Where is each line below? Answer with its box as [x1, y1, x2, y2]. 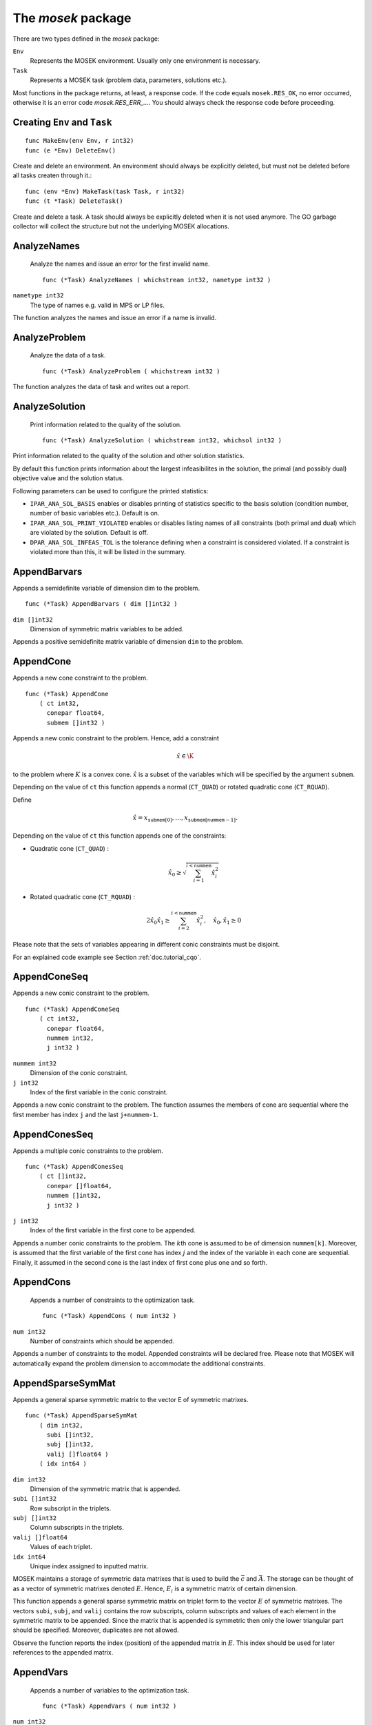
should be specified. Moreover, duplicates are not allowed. [12, 1626, 179, 1635]
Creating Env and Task [12, 116, 113, 128]
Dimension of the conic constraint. [30, 1069, 128, 1077]
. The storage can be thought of [262, 1575, 354, 1583]
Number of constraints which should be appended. [30, 1337, 175, 1345]
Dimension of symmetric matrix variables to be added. [30, 624, 184, 633]
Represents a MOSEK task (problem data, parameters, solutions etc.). [30, 76, 227, 84]
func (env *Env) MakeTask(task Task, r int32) [25, 187, 185, 195]
